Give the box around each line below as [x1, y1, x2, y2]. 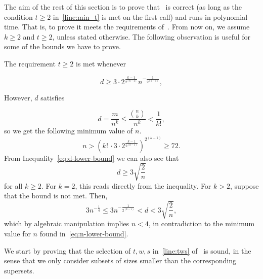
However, [4, 92, 32, 102]
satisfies [40, 92, 65, 102]
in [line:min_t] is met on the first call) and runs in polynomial [53, 11, 248, 22]
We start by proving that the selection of [4, 245, 131, 256]
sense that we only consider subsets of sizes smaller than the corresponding [4, 255, 236, 266]
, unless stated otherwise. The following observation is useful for [52, 31, 251, 42]
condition [4, 11, 33, 22]
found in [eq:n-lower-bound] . [39, 228, 128, 239]
